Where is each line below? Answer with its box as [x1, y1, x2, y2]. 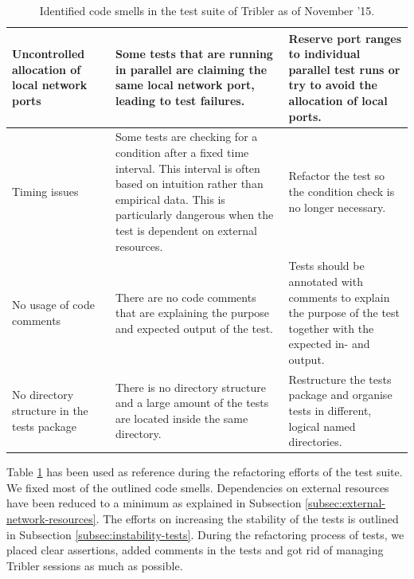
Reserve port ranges [288, 29, 402, 46]
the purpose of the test [288, 304, 400, 321]
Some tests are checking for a [115, 128, 258, 145]
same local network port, [115, 76, 255, 93]
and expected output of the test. [115, 319, 274, 336]
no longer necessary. [288, 198, 386, 215]
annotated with [288, 273, 363, 289]
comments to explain [288, 288, 390, 305]
